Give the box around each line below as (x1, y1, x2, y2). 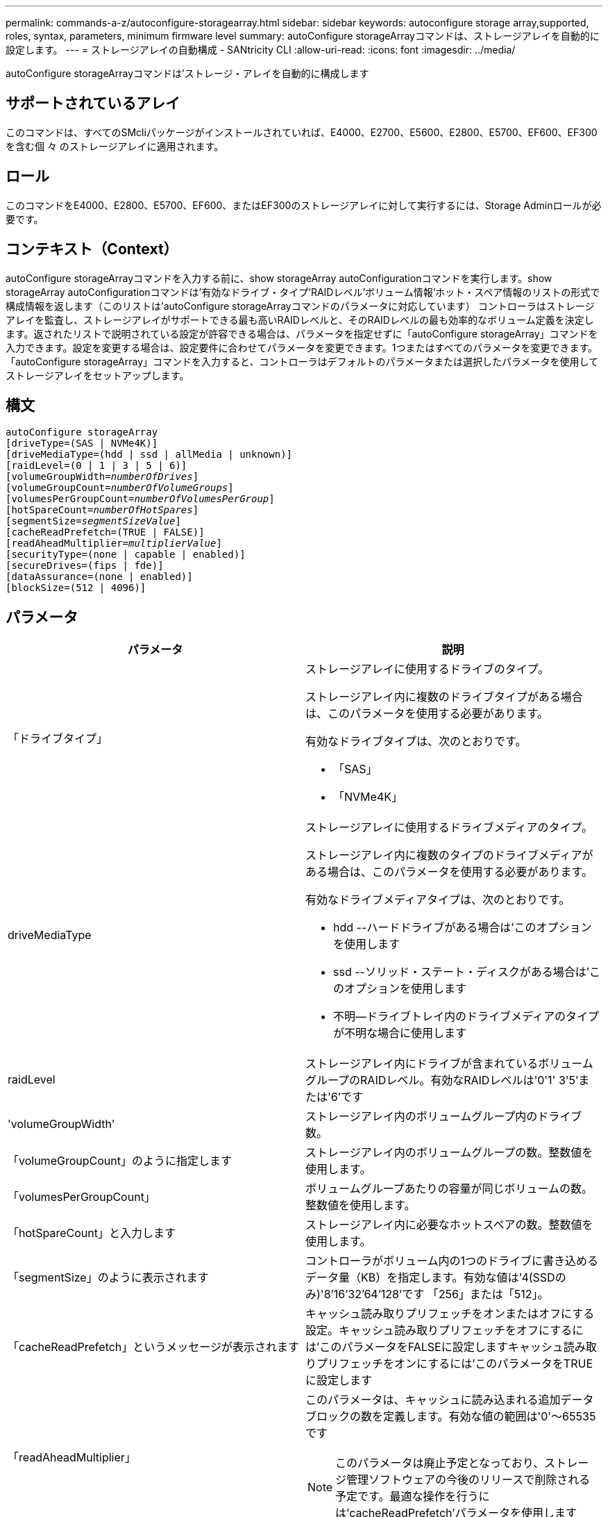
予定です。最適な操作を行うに (335, 1489, 490, 1504)
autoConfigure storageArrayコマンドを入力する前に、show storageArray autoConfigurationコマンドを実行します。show (6, 272, 552, 284)
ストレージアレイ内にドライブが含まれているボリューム (305, 1056, 593, 1071)
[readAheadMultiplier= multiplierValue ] (6, 538, 222, 549)
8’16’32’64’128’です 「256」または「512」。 (323, 1287, 549, 1302)
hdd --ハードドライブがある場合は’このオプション (333, 920, 592, 935)
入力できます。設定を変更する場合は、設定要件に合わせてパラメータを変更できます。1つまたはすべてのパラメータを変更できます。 (6, 341, 598, 354)
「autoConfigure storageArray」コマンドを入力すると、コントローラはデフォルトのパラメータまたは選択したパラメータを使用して (6, 355, 599, 367)
